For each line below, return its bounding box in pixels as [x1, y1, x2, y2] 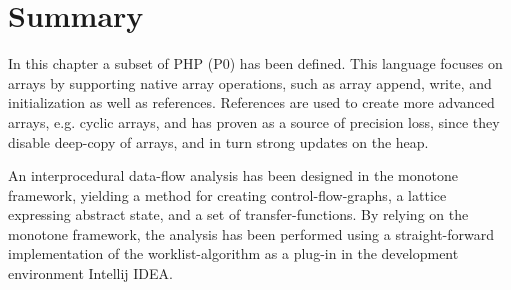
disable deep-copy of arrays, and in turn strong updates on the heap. [8, 131, 429, 152]
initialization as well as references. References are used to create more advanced [8, 92, 495, 113]
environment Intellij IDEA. [8, 263, 173, 284]
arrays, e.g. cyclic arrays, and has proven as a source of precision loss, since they [8, 111, 500, 132]
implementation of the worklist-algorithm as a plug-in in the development [8, 243, 459, 264]
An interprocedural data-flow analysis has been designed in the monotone [8, 165, 459, 186]
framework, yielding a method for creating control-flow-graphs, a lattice [8, 184, 447, 205]
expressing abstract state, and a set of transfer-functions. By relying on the [8, 204, 469, 225]
